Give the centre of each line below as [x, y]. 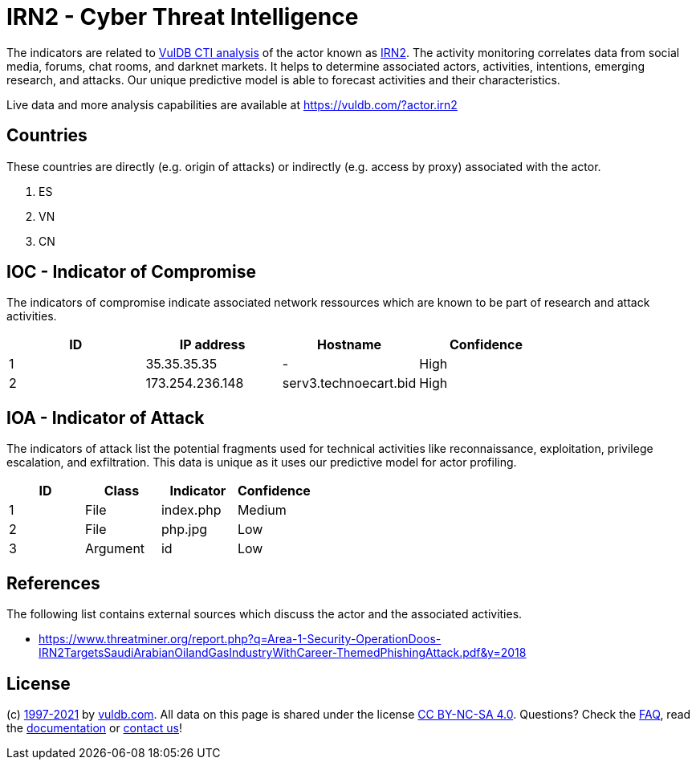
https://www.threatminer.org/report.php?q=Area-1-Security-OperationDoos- [240, 639]
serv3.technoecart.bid [349, 383]
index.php [191, 510]
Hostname [350, 345]
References [53, 583]
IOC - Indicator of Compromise [131, 272]
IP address [212, 345]
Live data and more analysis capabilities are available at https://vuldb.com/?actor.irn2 [232, 104]
